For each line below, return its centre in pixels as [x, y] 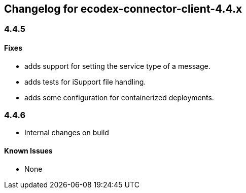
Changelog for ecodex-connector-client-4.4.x [123, 9]
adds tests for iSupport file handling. [85, 82]
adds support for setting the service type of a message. [117, 66]
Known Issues [28, 151]
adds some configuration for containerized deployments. [119, 97]
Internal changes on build [67, 133]
